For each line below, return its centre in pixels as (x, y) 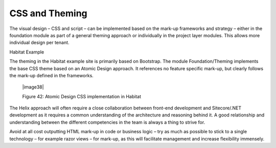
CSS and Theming (49, 13)
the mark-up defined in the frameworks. (52, 75)
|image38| (33, 87)
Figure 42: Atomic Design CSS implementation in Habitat (82, 96)
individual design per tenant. (39, 43)
